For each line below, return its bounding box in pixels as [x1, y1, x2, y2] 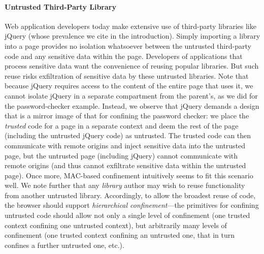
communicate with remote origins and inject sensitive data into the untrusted [5, 140, 246, 150]
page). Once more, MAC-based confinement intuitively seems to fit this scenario [5, 170, 253, 180]
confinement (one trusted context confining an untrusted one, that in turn [5, 230, 235, 240]
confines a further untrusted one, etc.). [5, 239, 124, 250]
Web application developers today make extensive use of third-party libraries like [5, 20, 256, 31]
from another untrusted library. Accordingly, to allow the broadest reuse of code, [5, 189, 256, 200]
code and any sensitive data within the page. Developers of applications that [5, 50, 243, 61]
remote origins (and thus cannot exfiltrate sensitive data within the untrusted [5, 160, 246, 171]
